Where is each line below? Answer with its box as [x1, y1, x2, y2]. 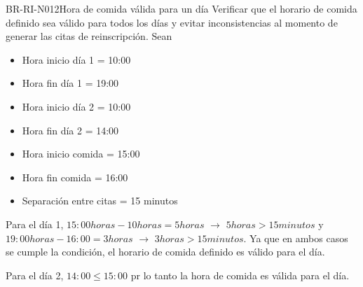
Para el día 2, [6, 267, 64, 282]
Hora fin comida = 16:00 [22, 169, 128, 184]
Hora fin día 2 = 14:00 [22, 122, 119, 137]
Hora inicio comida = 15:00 [22, 146, 140, 161]
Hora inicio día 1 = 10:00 [22, 52, 131, 66]
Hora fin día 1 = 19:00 [22, 76, 119, 90]
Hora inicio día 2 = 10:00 [22, 99, 131, 113]
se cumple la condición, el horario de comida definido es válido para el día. [6, 244, 325, 259]
